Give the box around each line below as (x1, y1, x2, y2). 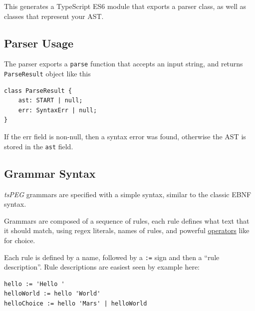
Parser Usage (4, 35, 74, 50)
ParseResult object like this (4, 68, 91, 79)
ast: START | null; (18, 97, 83, 104)
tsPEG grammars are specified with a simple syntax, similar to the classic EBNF (4, 189, 252, 199)
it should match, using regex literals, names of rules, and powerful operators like (4, 225, 250, 236)
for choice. (4, 235, 35, 245)
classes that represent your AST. (4, 10, 104, 21)
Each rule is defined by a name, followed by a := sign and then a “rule (4, 252, 220, 262)
